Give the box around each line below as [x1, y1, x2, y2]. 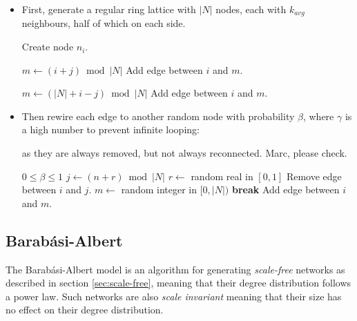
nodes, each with [215, 2, 287, 16]
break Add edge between [231, 182, 340, 197]
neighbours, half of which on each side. [21, 16, 186, 30]
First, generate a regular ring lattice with [21, 2, 196, 16]
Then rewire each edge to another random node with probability [21, 108, 295, 123]
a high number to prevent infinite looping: [21, 122, 200, 137]
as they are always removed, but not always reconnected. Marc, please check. [21, 146, 347, 160]
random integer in [121, 182, 197, 197]
